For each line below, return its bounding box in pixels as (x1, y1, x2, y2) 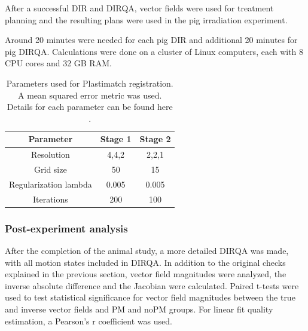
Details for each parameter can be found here (7, 100, 173, 113)
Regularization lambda (9, 177, 92, 190)
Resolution (31, 148, 70, 161)
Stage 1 (100, 133, 132, 145)
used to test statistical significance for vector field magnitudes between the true (5, 291, 295, 304)
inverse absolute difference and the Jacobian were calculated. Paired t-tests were (5, 279, 299, 292)
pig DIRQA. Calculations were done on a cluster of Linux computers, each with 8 (5, 45, 304, 57)
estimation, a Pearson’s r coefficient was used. (5, 314, 172, 327)
